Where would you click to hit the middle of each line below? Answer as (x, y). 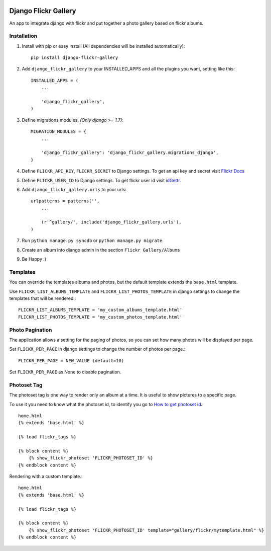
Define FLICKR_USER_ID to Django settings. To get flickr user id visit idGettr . (101, 180)
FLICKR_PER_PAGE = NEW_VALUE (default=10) (71, 361)
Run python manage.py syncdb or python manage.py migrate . (93, 241)
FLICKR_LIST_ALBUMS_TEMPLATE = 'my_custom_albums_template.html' (100, 310)
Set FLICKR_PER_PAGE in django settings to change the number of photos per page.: (97, 349)
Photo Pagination (31, 330)
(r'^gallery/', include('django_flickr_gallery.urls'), (111, 222)
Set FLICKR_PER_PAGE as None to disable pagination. (65, 372)
